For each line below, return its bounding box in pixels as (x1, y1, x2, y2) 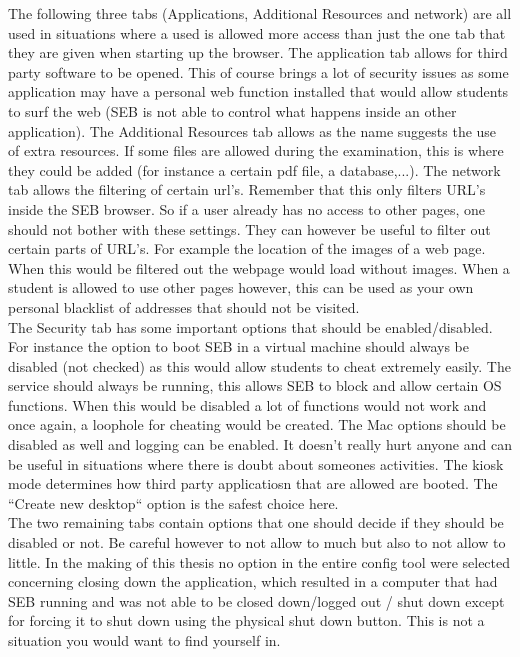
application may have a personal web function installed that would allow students (8, 81, 509, 102)
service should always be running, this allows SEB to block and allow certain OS (8, 375, 502, 396)
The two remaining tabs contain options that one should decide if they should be (8, 512, 504, 533)
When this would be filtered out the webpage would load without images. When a (8, 257, 510, 278)
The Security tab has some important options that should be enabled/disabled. (8, 316, 493, 337)
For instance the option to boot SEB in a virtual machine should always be (8, 336, 469, 357)
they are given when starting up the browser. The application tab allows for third (8, 42, 508, 63)
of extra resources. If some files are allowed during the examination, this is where (8, 140, 504, 161)
